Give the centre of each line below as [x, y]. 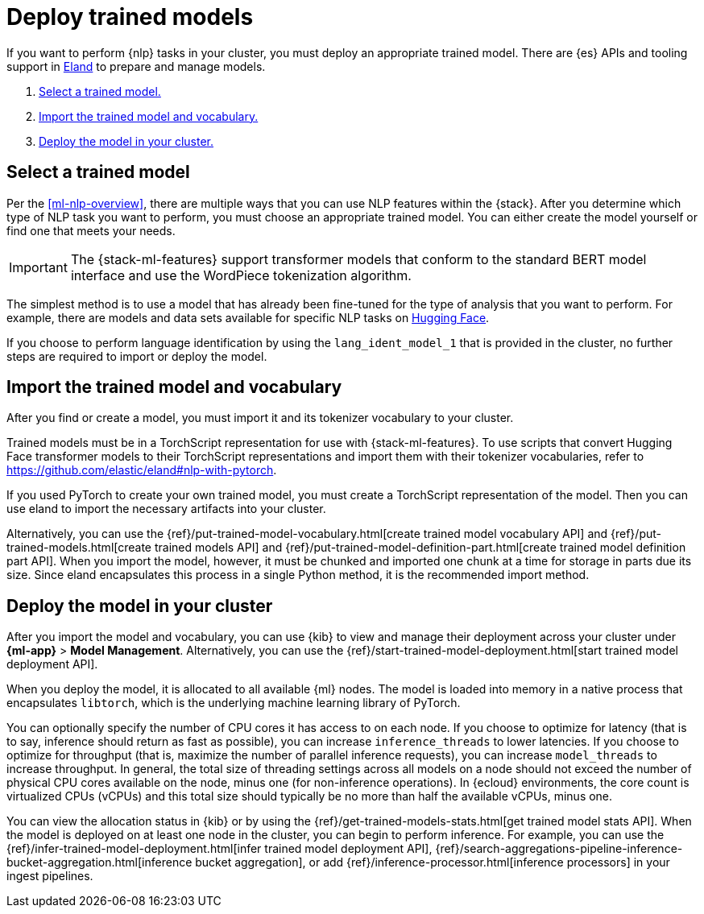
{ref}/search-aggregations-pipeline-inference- [559, 849]
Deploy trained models [130, 17]
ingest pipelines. [50, 876]
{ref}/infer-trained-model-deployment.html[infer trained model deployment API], [219, 849]
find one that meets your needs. [91, 230]
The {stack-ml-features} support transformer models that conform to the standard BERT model [358, 259]
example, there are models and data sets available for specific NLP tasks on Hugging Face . [248, 317]
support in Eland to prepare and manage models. [136, 66]
